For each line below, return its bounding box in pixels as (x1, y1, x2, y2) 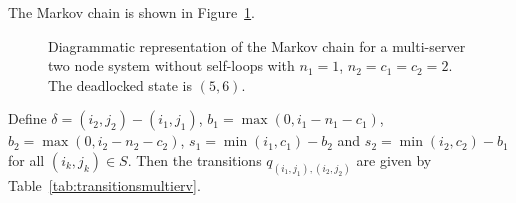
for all (8, 149, 45, 170)
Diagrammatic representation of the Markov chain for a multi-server (48, 35, 466, 56)
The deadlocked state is (48, 74, 193, 95)
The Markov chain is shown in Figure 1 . (8, 2, 256, 22)
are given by (356, 149, 432, 170)
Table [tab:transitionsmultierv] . (8, 174, 201, 195)
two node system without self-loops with (48, 55, 295, 76)
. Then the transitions (127, 149, 262, 170)
